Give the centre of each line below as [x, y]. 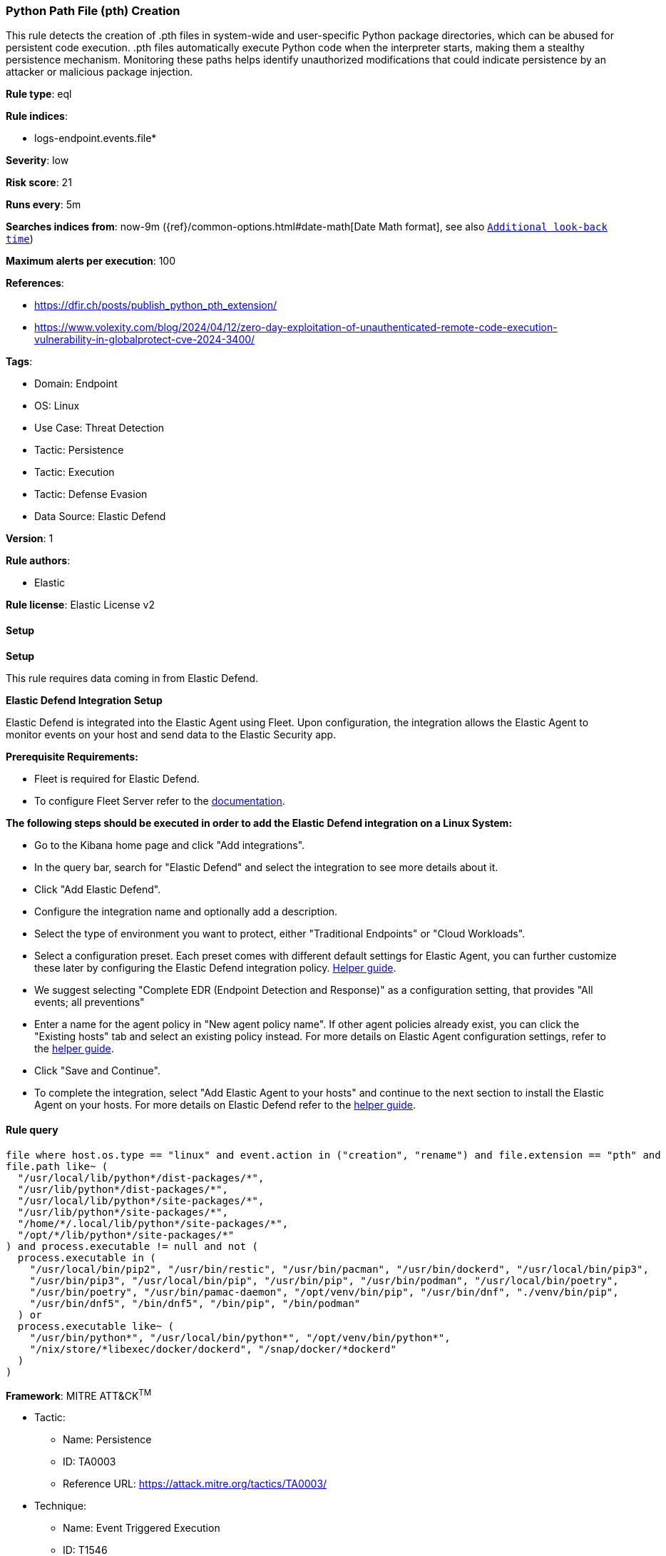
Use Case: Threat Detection [99, 428]
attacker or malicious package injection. [99, 72]
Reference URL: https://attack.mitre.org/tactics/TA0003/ [195, 1484]
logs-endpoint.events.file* [96, 138]
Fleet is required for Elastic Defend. [117, 778]
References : [35, 283]
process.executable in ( [87, 1257]
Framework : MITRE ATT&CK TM [79, 1394]
